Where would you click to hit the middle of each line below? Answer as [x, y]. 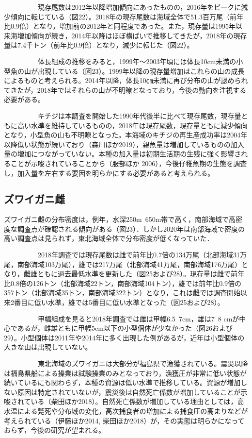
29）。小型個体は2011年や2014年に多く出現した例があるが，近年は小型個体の [124, 337]
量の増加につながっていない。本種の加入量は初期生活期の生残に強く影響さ [123, 154]
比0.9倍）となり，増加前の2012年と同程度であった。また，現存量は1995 [117, 26]
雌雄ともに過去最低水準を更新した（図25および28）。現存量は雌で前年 [134, 274]
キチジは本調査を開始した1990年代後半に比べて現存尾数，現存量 [139, 115]
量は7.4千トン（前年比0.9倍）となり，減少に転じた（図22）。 [99, 45]
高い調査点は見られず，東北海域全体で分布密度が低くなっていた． [109, 238]
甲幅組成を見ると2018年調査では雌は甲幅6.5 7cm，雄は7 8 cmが [138, 318]
